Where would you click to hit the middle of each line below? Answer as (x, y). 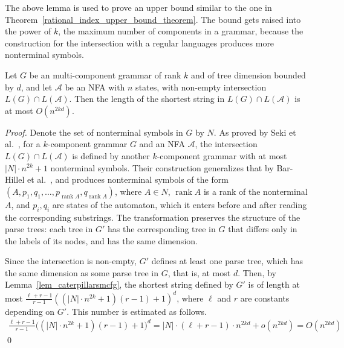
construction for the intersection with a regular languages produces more (140, 43)
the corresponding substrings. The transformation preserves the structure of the (153, 217)
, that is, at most (199, 272)
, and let (37, 87)
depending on (30, 311)
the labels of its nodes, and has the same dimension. (101, 240)
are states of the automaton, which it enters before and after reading (180, 204)
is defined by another (111, 155)
